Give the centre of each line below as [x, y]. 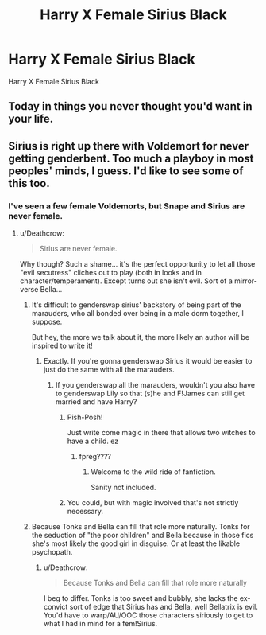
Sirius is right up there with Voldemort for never [128, 146]
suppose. [47, 322]
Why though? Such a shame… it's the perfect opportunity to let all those [137, 264]
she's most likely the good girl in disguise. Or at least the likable [136, 543]
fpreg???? [95, 457]
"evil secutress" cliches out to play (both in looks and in [111, 273]
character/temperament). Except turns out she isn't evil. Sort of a [126, 281]
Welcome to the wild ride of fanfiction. [153, 472]
